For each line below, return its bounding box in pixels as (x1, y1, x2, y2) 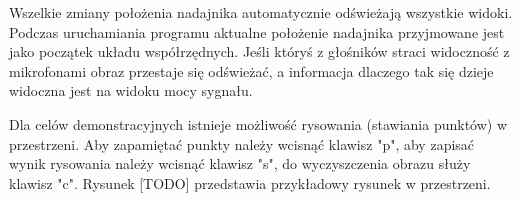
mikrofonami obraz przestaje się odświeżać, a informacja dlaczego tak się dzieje (9, 60, 494, 81)
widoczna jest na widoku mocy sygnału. (9, 80, 253, 101)
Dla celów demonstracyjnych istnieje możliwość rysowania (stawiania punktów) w (9, 113, 508, 134)
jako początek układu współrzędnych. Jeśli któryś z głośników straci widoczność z (9, 41, 510, 62)
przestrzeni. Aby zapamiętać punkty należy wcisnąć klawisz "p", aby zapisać (9, 133, 475, 154)
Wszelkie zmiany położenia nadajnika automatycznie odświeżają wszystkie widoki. (9, 2, 513, 22)
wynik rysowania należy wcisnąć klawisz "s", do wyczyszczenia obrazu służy (9, 153, 471, 174)
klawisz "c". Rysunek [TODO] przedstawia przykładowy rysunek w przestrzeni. (9, 172, 491, 193)
